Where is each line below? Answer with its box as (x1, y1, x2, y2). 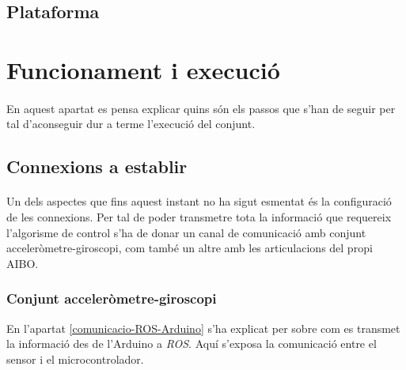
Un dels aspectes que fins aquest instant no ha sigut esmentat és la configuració (6, 193, 392, 210)
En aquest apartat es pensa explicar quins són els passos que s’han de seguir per (6, 100, 396, 116)
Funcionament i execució (6, 53, 280, 85)
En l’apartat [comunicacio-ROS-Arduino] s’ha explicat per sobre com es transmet (6, 319, 400, 336)
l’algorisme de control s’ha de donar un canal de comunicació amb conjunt (6, 224, 366, 240)
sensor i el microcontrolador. (6, 350, 144, 367)
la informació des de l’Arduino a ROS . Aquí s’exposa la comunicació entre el (6, 335, 377, 352)
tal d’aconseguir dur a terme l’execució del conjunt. (6, 115, 256, 132)
